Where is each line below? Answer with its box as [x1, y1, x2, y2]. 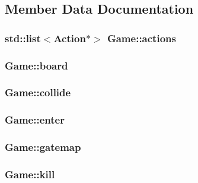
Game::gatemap [5, 140, 81, 154]
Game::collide [5, 85, 71, 100]
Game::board [5, 58, 68, 72]
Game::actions [107, 30, 176, 45]
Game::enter [5, 112, 65, 127]
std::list [5, 30, 41, 45]
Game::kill [5, 166, 55, 181]
